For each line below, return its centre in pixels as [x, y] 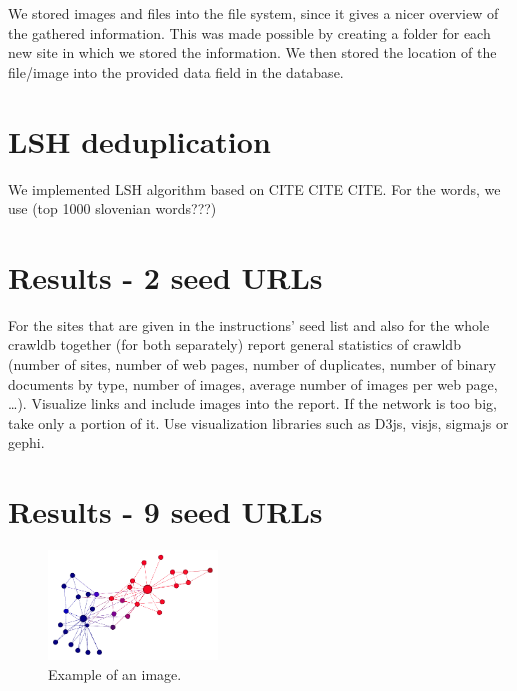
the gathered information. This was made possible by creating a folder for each [249, 32]
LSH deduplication [139, 140]
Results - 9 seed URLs [165, 511]
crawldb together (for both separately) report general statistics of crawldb [234, 344]
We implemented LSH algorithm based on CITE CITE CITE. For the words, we [254, 188]
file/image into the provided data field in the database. [176, 71]
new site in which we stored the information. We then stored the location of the [252, 52]
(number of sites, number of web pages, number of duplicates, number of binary [252, 364]
